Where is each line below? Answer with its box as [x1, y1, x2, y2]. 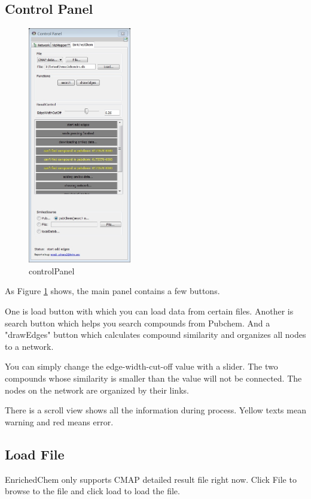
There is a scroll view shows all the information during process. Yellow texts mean [5, 404, 306, 416]
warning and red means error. [5, 415, 114, 428]
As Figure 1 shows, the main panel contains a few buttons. [5, 285, 220, 297]
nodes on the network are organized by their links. [5, 383, 189, 396]
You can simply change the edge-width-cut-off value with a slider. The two [5, 360, 278, 373]
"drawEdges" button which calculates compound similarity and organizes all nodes [5, 328, 306, 341]
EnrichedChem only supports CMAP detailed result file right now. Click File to [5, 473, 297, 485]
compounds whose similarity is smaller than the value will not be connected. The [5, 371, 302, 384]
